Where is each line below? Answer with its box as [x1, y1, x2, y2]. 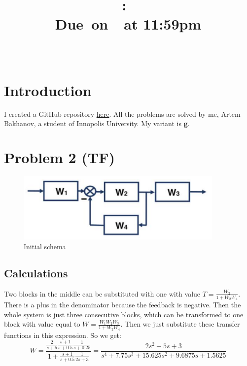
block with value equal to [4, 319, 80, 329]
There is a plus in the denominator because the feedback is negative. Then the [4, 299, 241, 310]
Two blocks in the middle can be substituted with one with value [4, 288, 201, 299]
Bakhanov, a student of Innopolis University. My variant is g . [4, 118, 190, 129]
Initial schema [24, 241, 66, 252]
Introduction [4, 80, 92, 100]
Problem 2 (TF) [4, 147, 115, 167]
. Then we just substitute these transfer [120, 319, 240, 329]
